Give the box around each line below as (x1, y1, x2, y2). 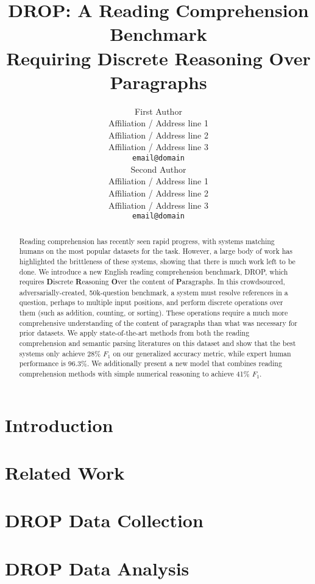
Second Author (130, 162, 186, 175)
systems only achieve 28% (19, 348, 101, 358)
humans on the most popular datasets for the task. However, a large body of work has (19, 246, 292, 256)
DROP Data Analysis (5, 555, 189, 580)
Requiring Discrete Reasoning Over (6, 45, 311, 70)
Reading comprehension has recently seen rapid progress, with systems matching (19, 236, 275, 246)
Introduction (5, 412, 113, 437)
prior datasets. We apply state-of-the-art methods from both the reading (19, 328, 250, 338)
